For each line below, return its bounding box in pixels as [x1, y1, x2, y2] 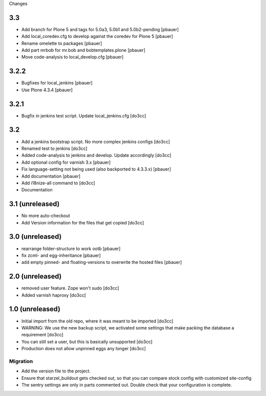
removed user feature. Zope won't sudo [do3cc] [21, 285, 119, 291]
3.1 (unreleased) [9, 200, 60, 208]
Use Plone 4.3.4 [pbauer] [21, 87, 73, 93]
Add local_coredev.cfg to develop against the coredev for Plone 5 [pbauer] [21, 34, 173, 39]
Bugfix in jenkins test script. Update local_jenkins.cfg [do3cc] [21, 112, 146, 118]
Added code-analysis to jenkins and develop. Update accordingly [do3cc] [21, 152, 171, 158]
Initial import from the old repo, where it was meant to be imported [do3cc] [21, 318, 173, 324]
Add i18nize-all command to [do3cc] [21, 180, 96, 186]
